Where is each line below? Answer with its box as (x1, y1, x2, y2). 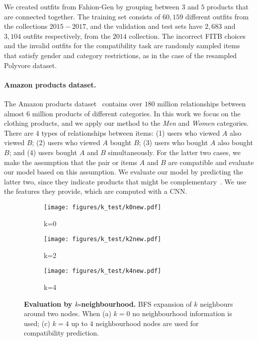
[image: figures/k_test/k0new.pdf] (44, 203, 162, 211)
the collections (4, 21, 48, 31)
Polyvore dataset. (4, 60, 57, 70)
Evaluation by (24, 298, 73, 309)
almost (4, 108, 24, 118)
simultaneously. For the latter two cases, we (108, 147, 241, 157)
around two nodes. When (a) (24, 308, 111, 319)
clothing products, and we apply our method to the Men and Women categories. (4, 118, 249, 128)
